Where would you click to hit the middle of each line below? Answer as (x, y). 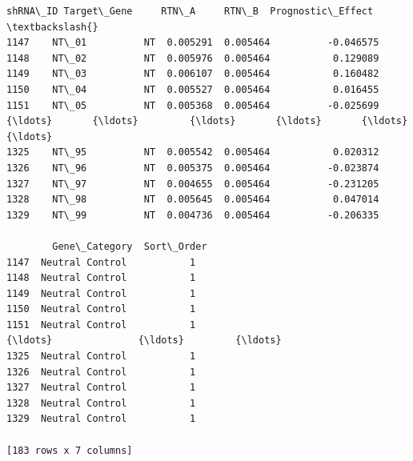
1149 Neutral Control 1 (101, 293)
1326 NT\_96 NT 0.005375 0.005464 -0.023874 (193, 168)
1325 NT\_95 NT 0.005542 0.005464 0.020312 (193, 152)
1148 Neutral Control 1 (101, 278)
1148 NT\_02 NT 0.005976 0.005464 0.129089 (193, 58)
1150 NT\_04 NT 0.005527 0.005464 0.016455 (193, 89)
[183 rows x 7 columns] (70, 450)
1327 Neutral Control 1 (101, 388)
